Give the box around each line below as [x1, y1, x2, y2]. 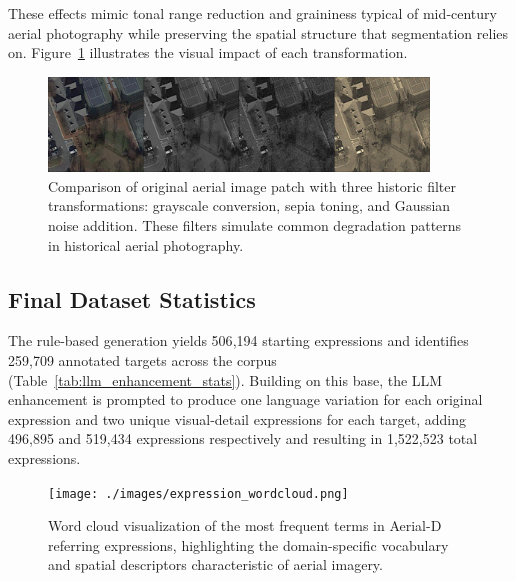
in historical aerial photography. [48, 234, 244, 255]
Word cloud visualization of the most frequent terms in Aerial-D [48, 515, 442, 536]
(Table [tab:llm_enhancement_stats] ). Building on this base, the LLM [8, 369, 443, 390]
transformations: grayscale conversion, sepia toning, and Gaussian [48, 195, 451, 216]
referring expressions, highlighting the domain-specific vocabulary [48, 534, 449, 555]
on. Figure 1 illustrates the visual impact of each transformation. [8, 42, 408, 63]
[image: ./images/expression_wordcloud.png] [48, 486, 349, 501]
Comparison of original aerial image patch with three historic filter [48, 175, 456, 196]
